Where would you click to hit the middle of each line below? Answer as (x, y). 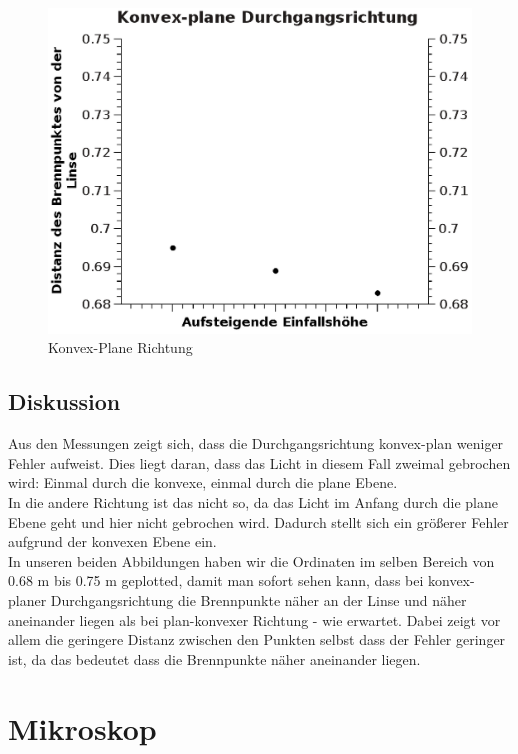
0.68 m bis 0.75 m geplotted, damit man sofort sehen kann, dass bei (216, 580)
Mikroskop (82, 727)
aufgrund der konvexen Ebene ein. (112, 541)
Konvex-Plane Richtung (120, 347)
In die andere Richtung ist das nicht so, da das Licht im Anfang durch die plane (253, 502)
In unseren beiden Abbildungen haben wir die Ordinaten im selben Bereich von (251, 560)
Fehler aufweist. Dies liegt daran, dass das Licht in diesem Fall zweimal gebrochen (259, 462)
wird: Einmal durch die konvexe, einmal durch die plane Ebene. (203, 482)
